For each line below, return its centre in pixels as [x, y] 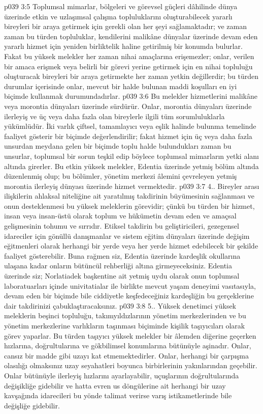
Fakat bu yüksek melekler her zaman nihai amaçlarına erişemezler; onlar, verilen [129, 56]
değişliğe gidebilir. [32, 405]
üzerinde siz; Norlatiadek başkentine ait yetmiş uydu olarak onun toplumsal [122, 276]
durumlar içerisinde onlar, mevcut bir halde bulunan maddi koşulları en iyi [121, 86]
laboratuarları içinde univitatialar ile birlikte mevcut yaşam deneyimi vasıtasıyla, [130, 285]
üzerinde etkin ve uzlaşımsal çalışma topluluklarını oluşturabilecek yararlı [118, 16]
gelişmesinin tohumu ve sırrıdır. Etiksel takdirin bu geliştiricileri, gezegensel [122, 226]
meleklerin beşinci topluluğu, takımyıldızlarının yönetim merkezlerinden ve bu [125, 315]
